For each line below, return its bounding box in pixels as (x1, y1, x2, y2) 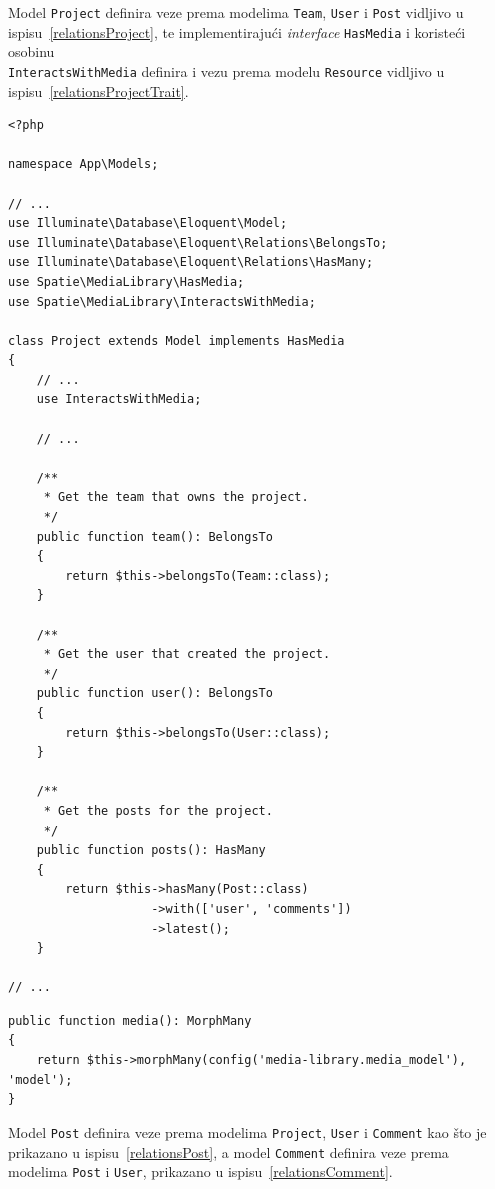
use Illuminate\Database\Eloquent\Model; (8, 216, 288, 231)
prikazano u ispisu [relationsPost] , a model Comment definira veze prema (8, 1141, 449, 1162)
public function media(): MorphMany (8, 1013, 252, 1028)
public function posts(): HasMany (36, 843, 266, 858)
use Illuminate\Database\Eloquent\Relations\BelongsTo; (8, 235, 388, 250)
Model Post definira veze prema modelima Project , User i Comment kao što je (8, 1121, 487, 1142)
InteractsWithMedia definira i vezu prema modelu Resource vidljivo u (8, 60, 445, 81)
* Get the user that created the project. (43, 647, 331, 662)
